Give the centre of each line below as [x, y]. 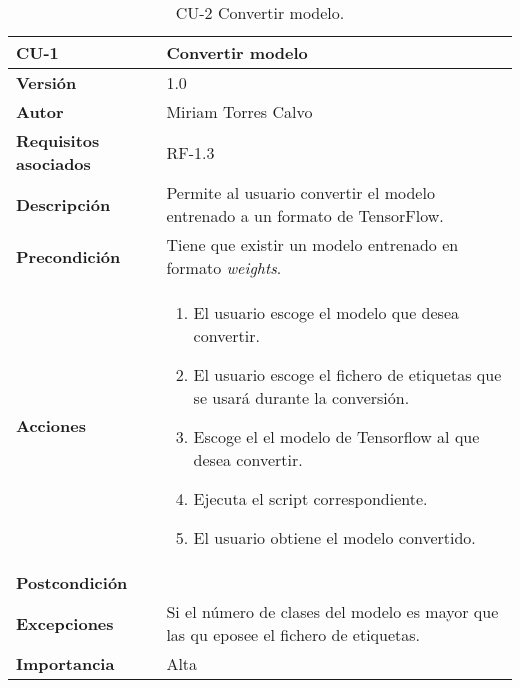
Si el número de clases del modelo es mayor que [332, 611]
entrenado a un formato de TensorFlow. [305, 215]
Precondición [68, 256]
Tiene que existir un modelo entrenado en [312, 244]
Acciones [51, 425]
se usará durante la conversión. [301, 397]
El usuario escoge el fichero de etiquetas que [347, 374]
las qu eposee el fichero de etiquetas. [293, 634]
